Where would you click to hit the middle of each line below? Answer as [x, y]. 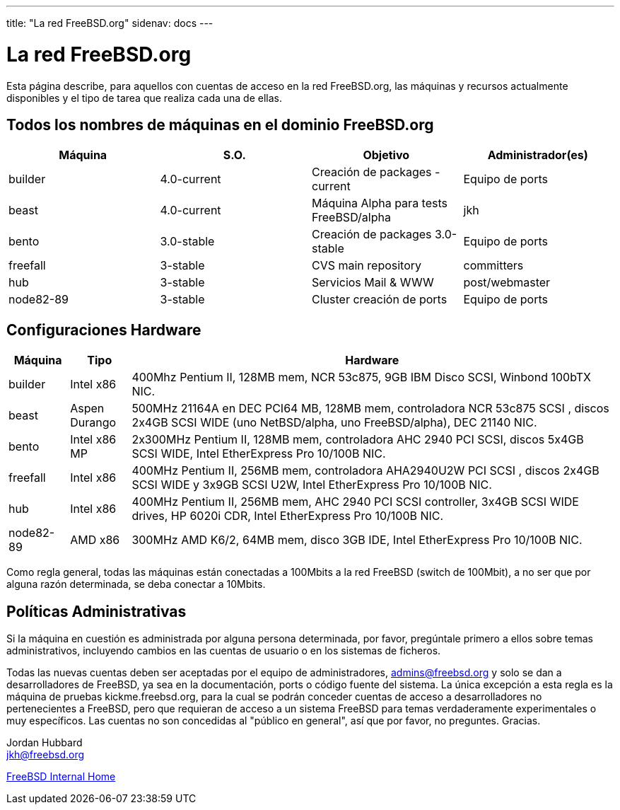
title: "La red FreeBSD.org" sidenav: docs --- [110, 23]
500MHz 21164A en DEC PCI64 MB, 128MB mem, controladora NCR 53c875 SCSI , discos [370, 409]
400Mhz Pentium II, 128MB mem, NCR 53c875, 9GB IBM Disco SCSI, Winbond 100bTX [361, 377]
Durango [93, 423]
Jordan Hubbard [45, 743]
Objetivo [386, 155]
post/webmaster [507, 283]
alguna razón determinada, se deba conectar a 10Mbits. [136, 584]
